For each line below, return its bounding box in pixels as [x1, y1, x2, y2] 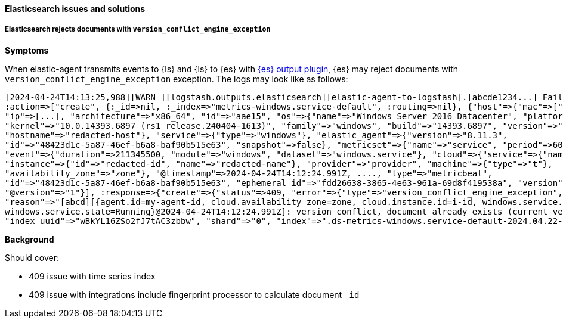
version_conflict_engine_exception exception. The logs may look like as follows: [5, 73, 348, 84]
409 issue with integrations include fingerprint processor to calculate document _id [29, 289, 360, 300]
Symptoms [5, 45, 49, 55]
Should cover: [5, 252, 60, 263]
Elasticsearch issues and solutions [5, 4, 146, 14]
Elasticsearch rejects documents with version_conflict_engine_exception [5, 25, 271, 34]
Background [5, 234, 54, 244]
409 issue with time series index [29, 271, 156, 281]
